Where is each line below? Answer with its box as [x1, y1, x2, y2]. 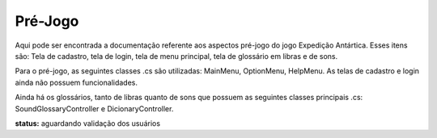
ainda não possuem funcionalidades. [15, 77, 138, 87]
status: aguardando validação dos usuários [15, 118, 161, 128]
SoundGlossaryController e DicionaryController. [15, 103, 174, 113]
